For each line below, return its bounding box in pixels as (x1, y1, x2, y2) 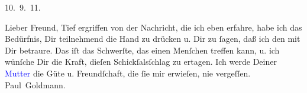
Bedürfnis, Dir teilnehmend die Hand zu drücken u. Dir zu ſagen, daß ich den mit (5, 32, 300, 45)
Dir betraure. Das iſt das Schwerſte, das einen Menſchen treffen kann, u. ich (5, 44, 280, 56)
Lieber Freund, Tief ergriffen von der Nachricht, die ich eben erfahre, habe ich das (5, 21, 302, 33)
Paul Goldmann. (5, 78, 66, 91)
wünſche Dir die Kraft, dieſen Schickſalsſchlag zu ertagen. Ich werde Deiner (5, 55, 277, 68)
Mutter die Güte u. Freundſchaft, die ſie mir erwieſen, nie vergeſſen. (5, 67, 251, 79)
